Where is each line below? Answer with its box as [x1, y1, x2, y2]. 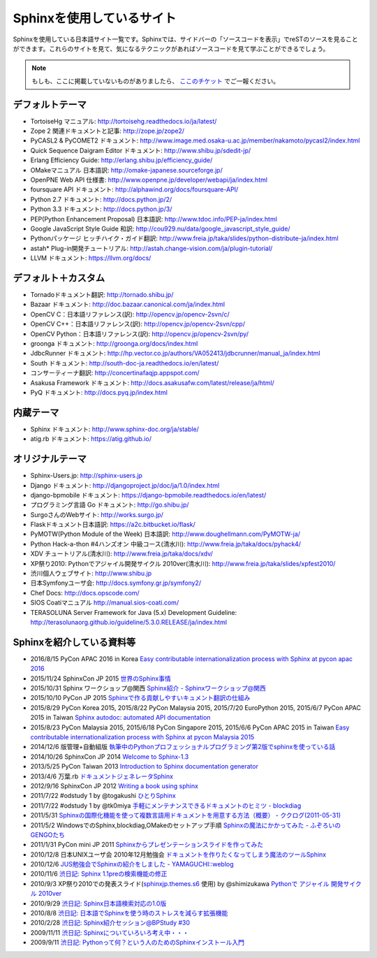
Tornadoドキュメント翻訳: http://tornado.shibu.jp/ [30, 291, 174, 298]
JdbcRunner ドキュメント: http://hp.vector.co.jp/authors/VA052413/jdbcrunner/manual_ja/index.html [30, 349, 320, 358]
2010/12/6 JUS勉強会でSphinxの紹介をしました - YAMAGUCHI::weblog [30, 860, 234, 869]
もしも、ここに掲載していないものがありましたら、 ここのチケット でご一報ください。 [31, 77, 280, 85]
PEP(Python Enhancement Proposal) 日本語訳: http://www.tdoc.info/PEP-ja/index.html [30, 215, 277, 223]
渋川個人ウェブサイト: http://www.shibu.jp [30, 569, 152, 578]
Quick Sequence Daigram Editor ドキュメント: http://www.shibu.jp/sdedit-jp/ [30, 146, 251, 154]
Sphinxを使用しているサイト [13, 10, 177, 26]
